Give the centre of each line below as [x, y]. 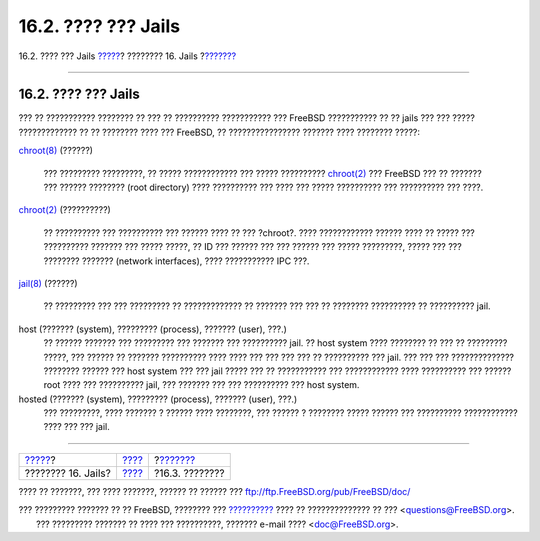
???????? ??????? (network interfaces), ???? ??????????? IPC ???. [176, 261]
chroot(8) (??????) [56, 151]
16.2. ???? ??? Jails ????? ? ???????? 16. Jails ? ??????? [127, 56]
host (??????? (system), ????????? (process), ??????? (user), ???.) [152, 329]
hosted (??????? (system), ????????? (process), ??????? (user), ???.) [158, 399]
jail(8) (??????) [48, 283]
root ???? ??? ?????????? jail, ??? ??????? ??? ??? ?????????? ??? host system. [201, 385]
